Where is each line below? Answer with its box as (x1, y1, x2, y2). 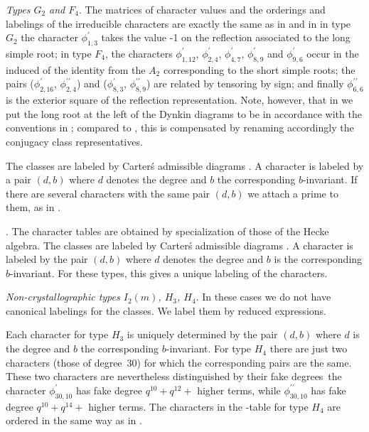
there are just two (269, 341, 348, 356)
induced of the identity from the (6, 62, 146, 77)
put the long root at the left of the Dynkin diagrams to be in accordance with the (6, 106, 362, 121)
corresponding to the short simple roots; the (163, 62, 355, 77)
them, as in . (6, 200, 61, 215)
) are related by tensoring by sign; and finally (146, 76, 344, 91)
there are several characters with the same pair (6, 185, 210, 200)
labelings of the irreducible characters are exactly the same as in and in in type (6, 16, 351, 31)
